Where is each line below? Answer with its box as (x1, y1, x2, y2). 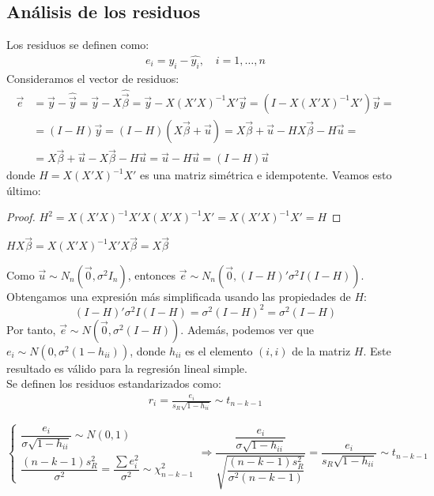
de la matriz (292, 342, 351, 359)
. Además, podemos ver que (180, 321, 314, 337)
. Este (363, 342, 391, 359)
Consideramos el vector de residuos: (6, 70, 179, 86)
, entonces (127, 266, 176, 283)
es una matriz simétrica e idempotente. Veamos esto (140, 167, 392, 183)
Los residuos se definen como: (6, 36, 149, 53)
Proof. (6, 209, 36, 225)
